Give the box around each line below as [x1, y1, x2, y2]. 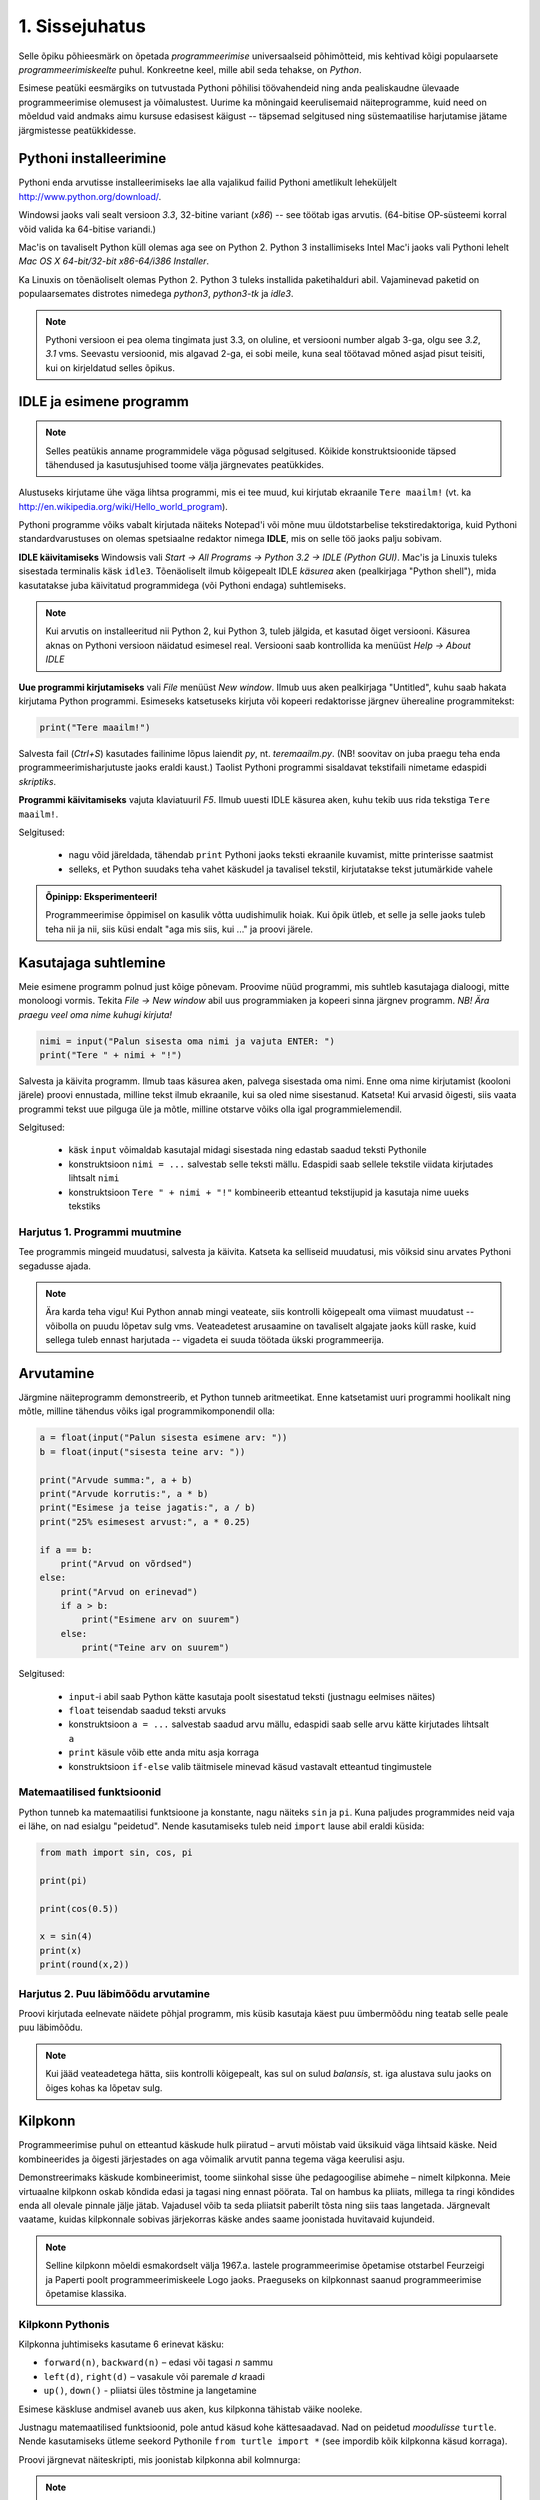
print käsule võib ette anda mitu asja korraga [68, 1746, 260, 1759]
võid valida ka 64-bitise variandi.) [18, 223, 157, 235]
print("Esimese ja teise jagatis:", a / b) [39, 1502, 257, 1514]
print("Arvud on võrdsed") [60, 1558, 194, 1569]
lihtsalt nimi [68, 1172, 120, 1184]
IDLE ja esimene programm [18, 393, 189, 410]
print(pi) [39, 1875, 88, 1886]
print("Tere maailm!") [39, 721, 151, 733]
